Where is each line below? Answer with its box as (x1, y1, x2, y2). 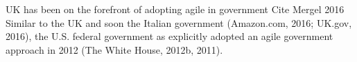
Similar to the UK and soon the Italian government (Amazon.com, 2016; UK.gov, (6, 15, 352, 30)
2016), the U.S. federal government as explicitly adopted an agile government (6, 29, 333, 43)
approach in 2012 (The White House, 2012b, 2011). (6, 42, 223, 56)
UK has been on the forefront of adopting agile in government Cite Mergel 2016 (6, 2, 345, 16)
